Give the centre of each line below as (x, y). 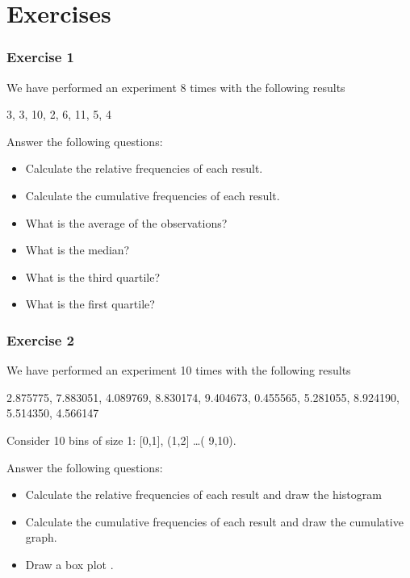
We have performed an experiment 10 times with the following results (179, 370)
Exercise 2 (40, 339)
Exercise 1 (40, 57)
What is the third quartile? (93, 276)
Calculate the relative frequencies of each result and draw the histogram (203, 494)
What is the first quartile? (90, 304)
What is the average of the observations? (126, 222)
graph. (41, 537)
